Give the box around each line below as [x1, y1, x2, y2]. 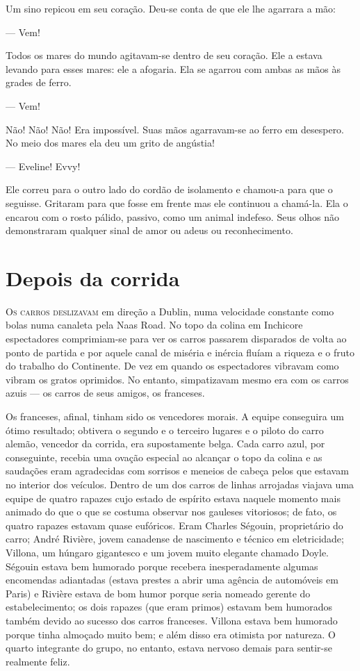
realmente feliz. [6, 654, 70, 668]
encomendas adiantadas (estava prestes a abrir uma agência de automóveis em [6, 572, 338, 587]
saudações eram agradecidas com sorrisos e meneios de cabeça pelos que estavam [6, 463, 349, 478]
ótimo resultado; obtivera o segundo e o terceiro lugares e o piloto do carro [6, 422, 324, 437]
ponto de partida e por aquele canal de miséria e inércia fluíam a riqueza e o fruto [6, 345, 354, 359]
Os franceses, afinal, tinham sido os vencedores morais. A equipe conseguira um [6, 409, 344, 423]
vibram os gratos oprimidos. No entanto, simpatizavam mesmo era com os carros [6, 372, 349, 386]
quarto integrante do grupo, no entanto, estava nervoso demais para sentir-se [6, 640, 332, 655]
